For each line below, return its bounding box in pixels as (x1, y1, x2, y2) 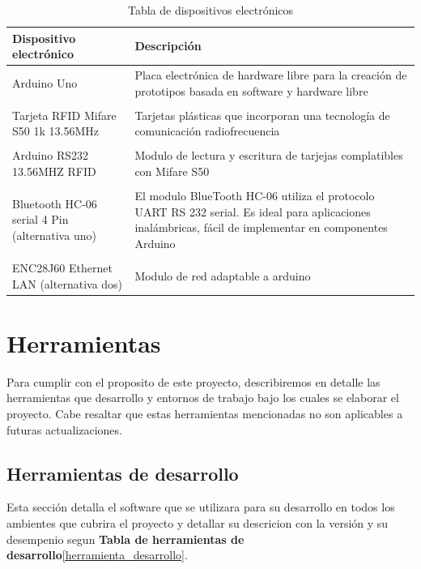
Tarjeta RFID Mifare (12, 106, 117, 123)
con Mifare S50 (134, 163, 210, 179)
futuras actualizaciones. (6, 421, 122, 438)
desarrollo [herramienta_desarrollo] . (6, 546, 188, 563)
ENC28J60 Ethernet (12, 259, 113, 276)
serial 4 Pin (12, 211, 69, 228)
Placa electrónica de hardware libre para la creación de (134, 66, 407, 83)
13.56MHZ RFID (12, 163, 96, 179)
